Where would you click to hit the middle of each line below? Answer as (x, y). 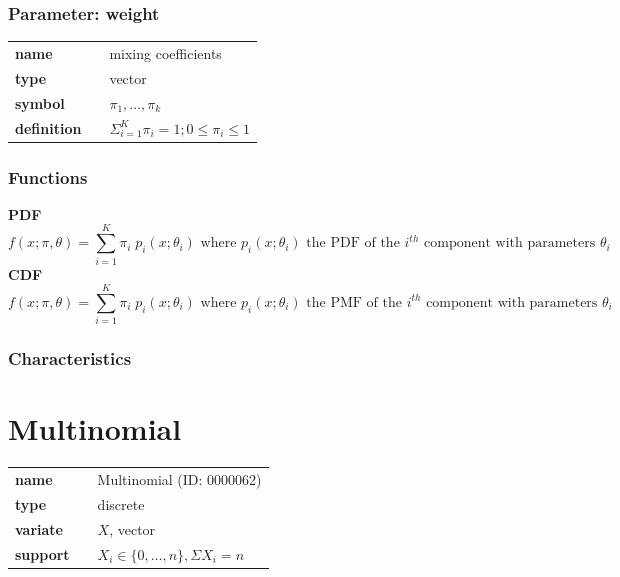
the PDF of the (353, 243)
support (42, 553)
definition (48, 127)
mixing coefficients (165, 52)
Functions (48, 176)
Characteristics (70, 358)
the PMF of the (354, 302)
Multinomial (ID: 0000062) (179, 478)
